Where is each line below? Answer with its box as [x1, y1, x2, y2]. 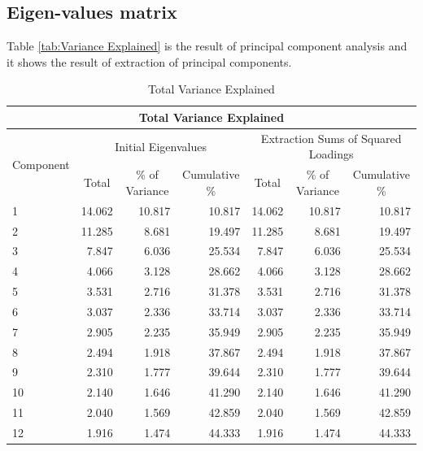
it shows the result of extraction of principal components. [7, 53, 292, 70]
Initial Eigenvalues [115, 137, 207, 154]
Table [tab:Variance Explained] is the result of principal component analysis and [7, 37, 408, 54]
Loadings [308, 145, 354, 163]
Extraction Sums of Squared [260, 129, 402, 146]
